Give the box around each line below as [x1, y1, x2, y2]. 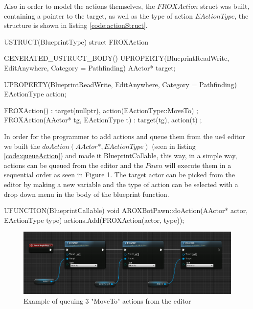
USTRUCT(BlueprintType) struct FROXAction [4, 36, 148, 47]
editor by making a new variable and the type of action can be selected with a [4, 179, 238, 189]
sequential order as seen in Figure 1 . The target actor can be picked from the [4, 169, 235, 180]
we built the [4, 141, 40, 151]
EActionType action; [4, 89, 67, 99]
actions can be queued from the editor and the [4, 160, 143, 170]
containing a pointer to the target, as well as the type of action [4, 10, 193, 21]
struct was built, [200, 1, 250, 11]
